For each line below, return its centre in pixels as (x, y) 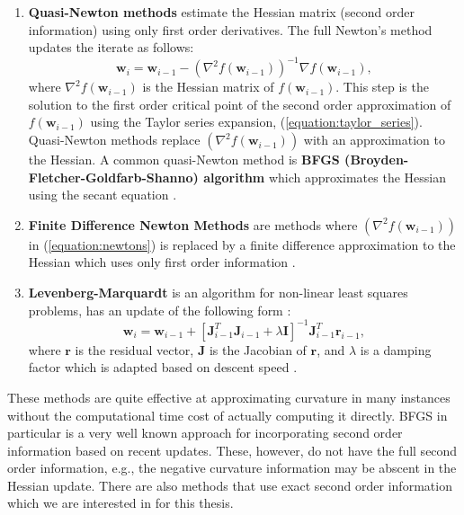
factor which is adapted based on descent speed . (163, 367)
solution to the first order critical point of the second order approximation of (240, 104)
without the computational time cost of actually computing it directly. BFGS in (228, 415)
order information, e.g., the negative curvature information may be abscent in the (232, 468)
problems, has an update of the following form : (160, 310)
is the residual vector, (134, 349)
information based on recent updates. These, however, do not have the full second (232, 450)
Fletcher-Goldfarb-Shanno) (113, 177)
